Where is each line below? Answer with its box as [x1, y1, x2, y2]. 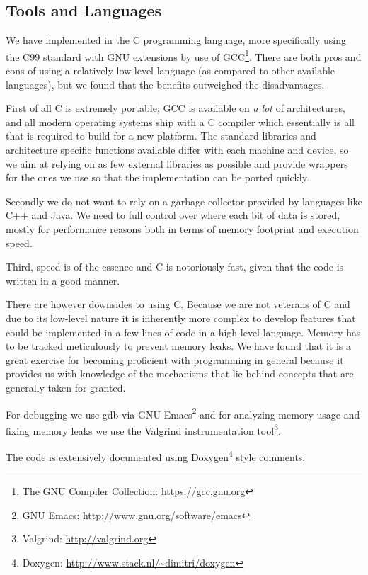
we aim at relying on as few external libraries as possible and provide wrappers [6, 156, 348, 171]
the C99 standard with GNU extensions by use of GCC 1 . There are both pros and [6, 47, 362, 64]
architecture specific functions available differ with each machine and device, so [6, 142, 349, 157]
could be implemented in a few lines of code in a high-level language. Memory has [6, 324, 361, 339]
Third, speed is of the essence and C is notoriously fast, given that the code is [6, 259, 344, 274]
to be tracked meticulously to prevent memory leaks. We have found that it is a [6, 338, 351, 353]
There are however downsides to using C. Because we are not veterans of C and [6, 297, 350, 312]
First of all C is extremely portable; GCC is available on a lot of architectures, [6, 101, 345, 115]
